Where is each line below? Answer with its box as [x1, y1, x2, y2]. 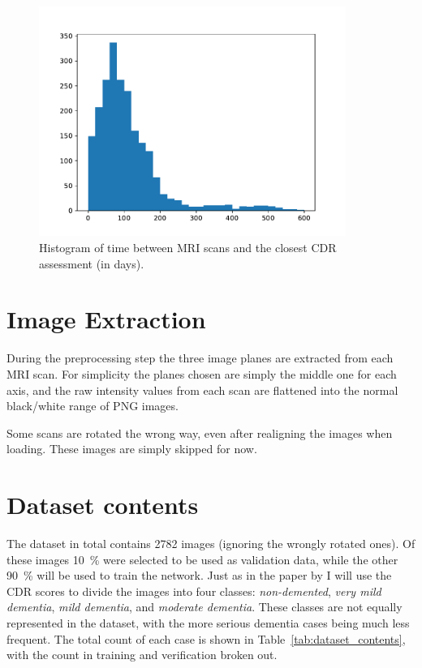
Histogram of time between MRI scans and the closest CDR [39, 239, 337, 256]
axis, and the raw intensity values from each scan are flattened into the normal [6, 381, 398, 398]
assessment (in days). [39, 255, 144, 272]
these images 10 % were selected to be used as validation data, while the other [6, 550, 398, 567]
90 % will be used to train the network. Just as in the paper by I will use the [6, 567, 392, 584]
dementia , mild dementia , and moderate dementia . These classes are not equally [6, 598, 403, 615]
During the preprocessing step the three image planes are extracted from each [6, 349, 394, 366]
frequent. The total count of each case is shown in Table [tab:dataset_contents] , [6, 630, 406, 647]
